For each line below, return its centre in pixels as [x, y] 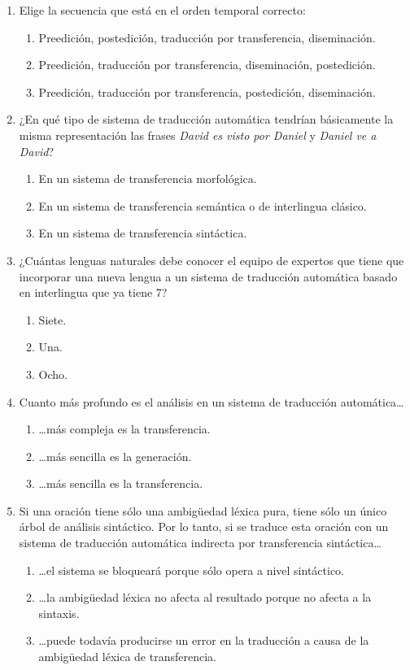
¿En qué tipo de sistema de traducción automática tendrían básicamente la [206, 119]
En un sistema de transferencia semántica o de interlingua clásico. [203, 205]
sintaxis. [59, 613]
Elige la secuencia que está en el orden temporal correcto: [162, 10]
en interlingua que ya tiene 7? [93, 292]
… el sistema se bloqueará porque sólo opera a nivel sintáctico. [192, 570]
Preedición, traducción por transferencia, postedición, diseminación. [207, 91]
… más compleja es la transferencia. [124, 429]
